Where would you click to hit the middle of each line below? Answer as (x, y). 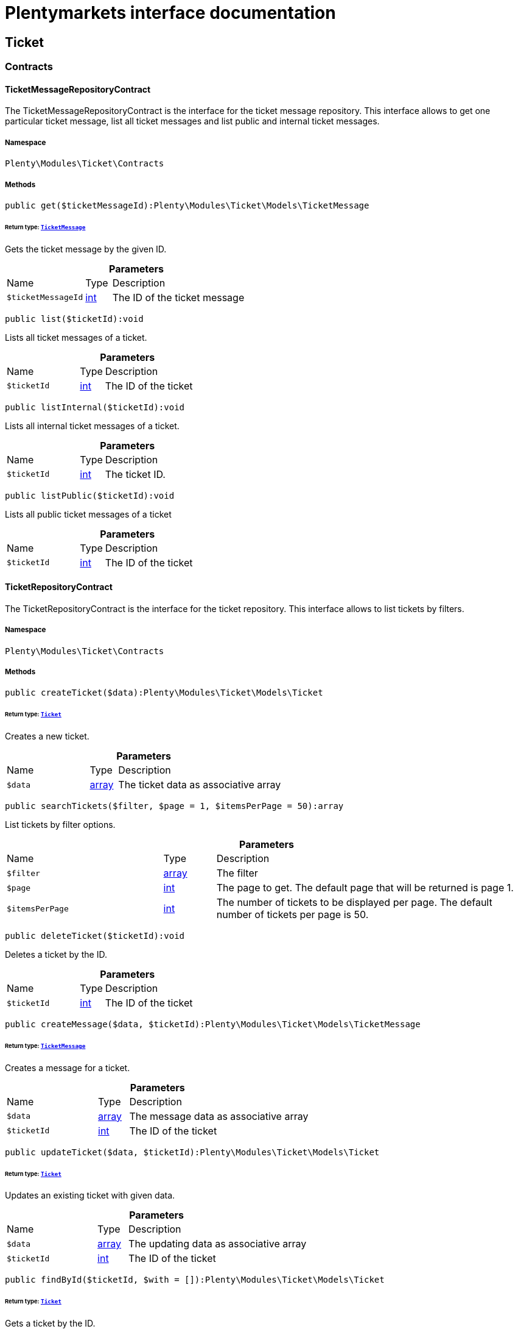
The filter (237, 873)
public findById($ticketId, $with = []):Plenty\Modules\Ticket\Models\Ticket (195, 1280)
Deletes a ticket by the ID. (56, 955)
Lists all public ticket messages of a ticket (88, 514)
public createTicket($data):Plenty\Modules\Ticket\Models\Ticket (164, 693)
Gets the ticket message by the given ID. (86, 249)
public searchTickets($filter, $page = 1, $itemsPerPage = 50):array (174, 806)
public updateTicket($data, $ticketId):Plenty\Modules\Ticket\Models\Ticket (192, 1152)
